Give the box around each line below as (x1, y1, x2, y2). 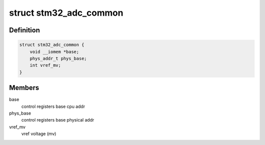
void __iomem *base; (29, 49, 79, 54)
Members (9, 84, 39, 92)
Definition (9, 26, 40, 34)
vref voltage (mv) (21, 131, 56, 137)
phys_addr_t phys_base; (29, 55, 87, 61)
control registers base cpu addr (21, 103, 85, 109)
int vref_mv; (29, 63, 61, 68)
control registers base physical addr (21, 117, 94, 123)
